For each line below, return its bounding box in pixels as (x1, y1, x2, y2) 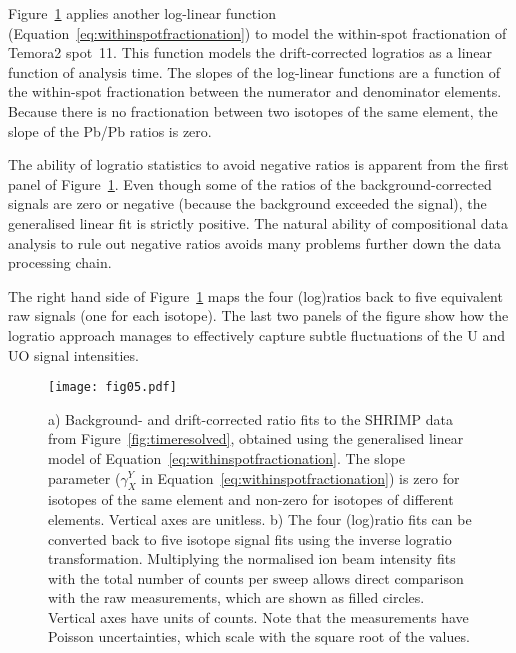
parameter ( (48, 467, 121, 488)
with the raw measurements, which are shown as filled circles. (48, 587, 425, 608)
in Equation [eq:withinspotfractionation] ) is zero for (141, 467, 460, 488)
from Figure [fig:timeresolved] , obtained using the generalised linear (48, 428, 464, 449)
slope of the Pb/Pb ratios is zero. (8, 120, 212, 141)
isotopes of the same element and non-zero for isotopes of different (48, 489, 454, 510)
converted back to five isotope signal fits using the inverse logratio (48, 528, 452, 549)
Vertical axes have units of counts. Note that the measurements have (48, 606, 469, 627)
